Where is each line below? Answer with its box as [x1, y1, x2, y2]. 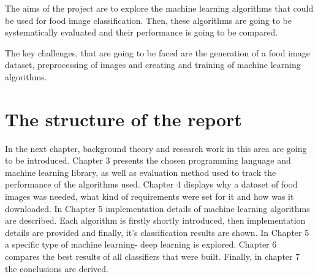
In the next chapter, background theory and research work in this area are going [5, 142, 307, 154]
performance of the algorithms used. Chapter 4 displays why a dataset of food [5, 178, 298, 191]
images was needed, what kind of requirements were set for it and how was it [5, 190, 294, 203]
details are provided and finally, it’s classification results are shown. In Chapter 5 [5, 226, 309, 238]
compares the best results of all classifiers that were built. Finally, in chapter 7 [5, 250, 300, 263]
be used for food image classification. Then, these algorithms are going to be [5, 13, 292, 26]
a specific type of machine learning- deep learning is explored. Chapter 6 [5, 238, 277, 251]
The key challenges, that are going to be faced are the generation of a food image [5, 46, 310, 59]
